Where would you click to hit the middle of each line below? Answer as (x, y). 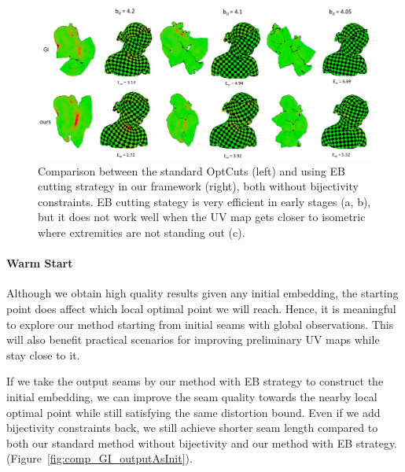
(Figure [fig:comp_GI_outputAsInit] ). (99, 458)
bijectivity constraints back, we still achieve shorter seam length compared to (192, 428)
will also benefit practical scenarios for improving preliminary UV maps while (193, 339)
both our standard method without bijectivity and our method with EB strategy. (202, 442)
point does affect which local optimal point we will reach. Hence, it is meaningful (201, 308)
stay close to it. (43, 354)
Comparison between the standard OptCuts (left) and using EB (191, 170)
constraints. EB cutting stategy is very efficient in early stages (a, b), (204, 201)
